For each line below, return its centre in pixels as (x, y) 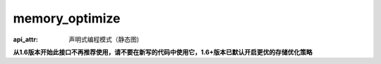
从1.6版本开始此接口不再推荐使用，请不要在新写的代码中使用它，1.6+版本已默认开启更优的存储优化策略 (163, 52)
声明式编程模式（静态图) (104, 39)
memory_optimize (67, 18)
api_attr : (26, 39)
